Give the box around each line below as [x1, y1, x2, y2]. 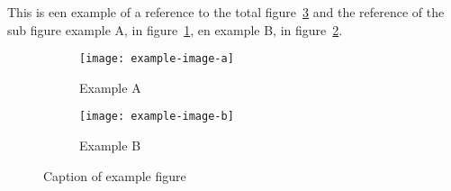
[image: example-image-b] [79, 110, 234, 123]
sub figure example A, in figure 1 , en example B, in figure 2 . [7, 20, 343, 39]
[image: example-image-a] [79, 52, 234, 66]
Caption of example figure [43, 166, 186, 185]
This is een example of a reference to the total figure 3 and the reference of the [7, 3, 445, 21]
